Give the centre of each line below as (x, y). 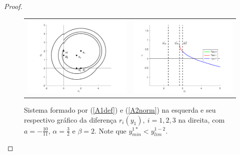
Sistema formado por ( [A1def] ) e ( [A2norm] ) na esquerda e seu (120, 109)
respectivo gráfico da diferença (70, 119)
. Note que (110, 130)
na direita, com (201, 119)
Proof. (13, 6)
